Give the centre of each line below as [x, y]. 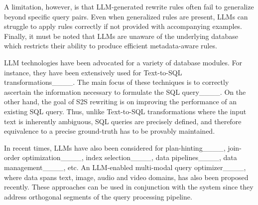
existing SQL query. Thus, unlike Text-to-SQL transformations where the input [125, 111]
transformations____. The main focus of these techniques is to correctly [117, 82]
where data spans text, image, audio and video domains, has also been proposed [126, 177]
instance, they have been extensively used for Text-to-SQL [93, 72]
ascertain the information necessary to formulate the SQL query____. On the [125, 92]
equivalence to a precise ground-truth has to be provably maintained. [110, 131]
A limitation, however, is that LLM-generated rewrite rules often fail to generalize [129, 6]
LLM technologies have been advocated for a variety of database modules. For [123, 62]
